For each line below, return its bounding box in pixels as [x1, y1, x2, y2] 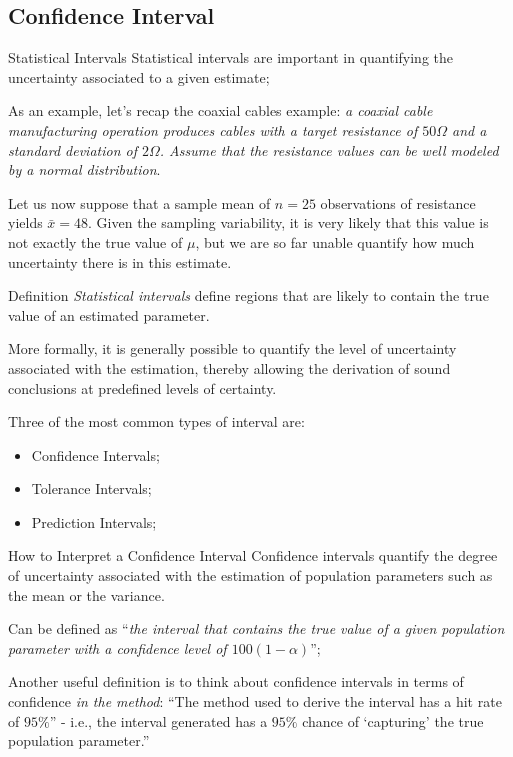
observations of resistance [320, 192, 476, 213]
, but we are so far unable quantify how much [195, 231, 475, 252]
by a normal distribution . [8, 159, 161, 180]
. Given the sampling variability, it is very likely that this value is [88, 212, 489, 233]
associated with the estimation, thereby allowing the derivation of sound [8, 357, 451, 378]
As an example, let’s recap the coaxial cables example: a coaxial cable [8, 100, 433, 121]
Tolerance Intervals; [31, 478, 152, 499]
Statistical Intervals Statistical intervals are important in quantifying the [8, 47, 454, 68]
